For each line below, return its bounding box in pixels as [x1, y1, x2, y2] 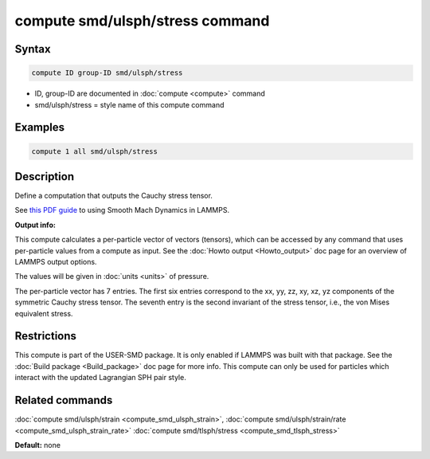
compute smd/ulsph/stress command [14, 12, 270, 29]
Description [14, 170, 75, 183]
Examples [14, 120, 65, 135]
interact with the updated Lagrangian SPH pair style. [14, 373, 186, 382]
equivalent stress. [14, 308, 73, 318]
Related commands [14, 394, 113, 407]
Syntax [14, 42, 51, 56]
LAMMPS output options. [14, 257, 97, 266]
